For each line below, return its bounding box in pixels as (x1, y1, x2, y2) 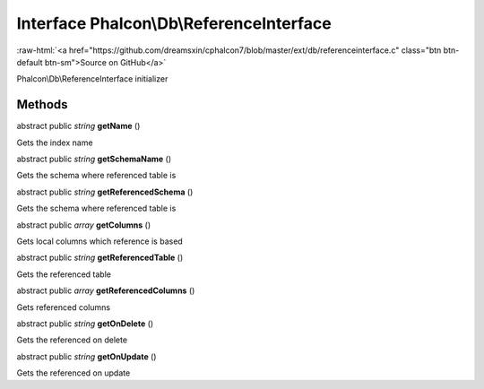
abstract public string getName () (16, 121, 141, 132)
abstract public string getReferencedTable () (16, 252, 184, 264)
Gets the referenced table (16, 269, 112, 280)
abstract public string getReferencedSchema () (16, 186, 194, 197)
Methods (16, 97, 68, 112)
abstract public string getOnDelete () (16, 318, 154, 329)
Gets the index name (16, 137, 93, 148)
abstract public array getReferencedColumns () (16, 285, 195, 296)
